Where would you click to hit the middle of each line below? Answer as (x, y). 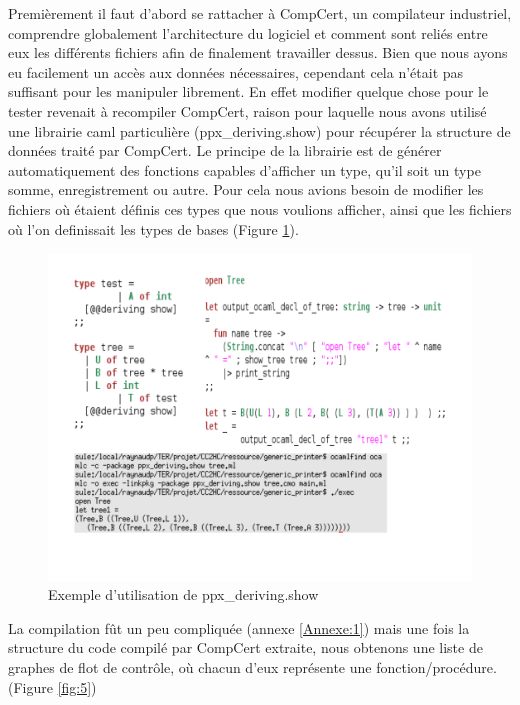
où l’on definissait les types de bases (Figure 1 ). (153, 228)
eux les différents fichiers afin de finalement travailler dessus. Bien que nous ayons (258, 52)
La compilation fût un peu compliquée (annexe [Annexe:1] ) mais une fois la (239, 627)
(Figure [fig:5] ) (52, 686)
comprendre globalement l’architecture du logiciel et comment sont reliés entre (248, 32)
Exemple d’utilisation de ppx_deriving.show (183, 594)
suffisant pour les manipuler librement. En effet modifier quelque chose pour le (248, 91)
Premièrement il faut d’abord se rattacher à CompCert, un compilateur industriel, (260, 13)
